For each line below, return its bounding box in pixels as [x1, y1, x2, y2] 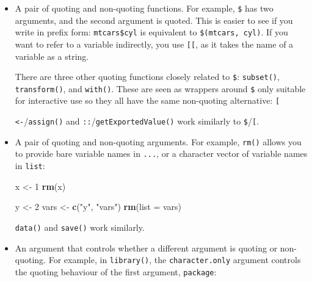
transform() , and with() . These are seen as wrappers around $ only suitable [15, 82, 306, 95]
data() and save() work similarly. [15, 220, 145, 233]
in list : [15, 159, 45, 172]
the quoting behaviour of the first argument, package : [15, 265, 217, 278]
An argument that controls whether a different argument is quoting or [15, 241, 278, 254]
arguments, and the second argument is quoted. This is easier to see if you [15, 13, 293, 26]
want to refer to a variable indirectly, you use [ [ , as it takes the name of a [15, 37, 294, 50]
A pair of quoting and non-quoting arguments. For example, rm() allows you [15, 135, 302, 148]
